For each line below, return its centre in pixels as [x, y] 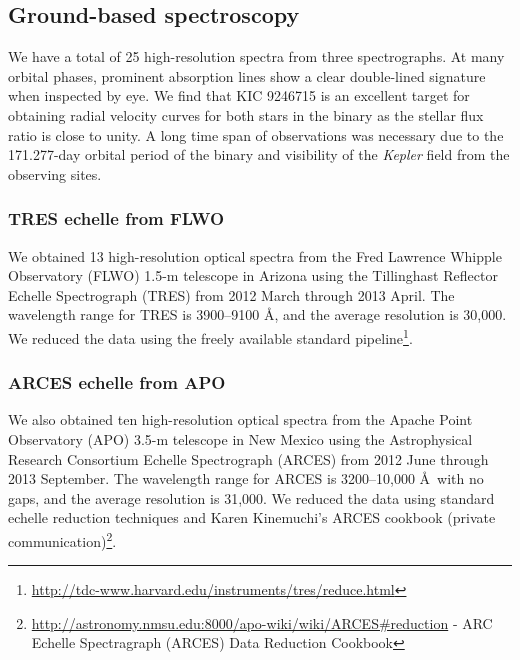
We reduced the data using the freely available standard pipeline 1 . [210, 336]
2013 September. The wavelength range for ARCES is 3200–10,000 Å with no [246, 478]
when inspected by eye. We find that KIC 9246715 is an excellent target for [239, 95]
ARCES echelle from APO [117, 382]
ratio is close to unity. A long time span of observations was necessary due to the [256, 134]
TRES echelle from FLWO [116, 218]
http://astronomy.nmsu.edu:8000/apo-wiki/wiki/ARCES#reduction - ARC [262, 622]
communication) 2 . [62, 539]
